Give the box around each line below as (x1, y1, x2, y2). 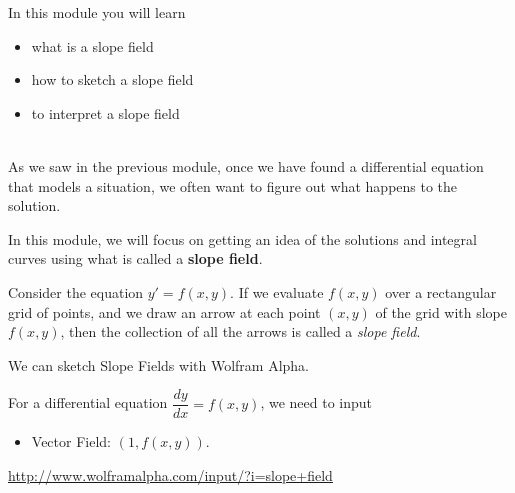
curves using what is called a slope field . (8, 248, 263, 269)
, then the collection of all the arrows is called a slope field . (60, 321, 421, 342)
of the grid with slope (375, 301, 508, 322)
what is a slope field (31, 35, 154, 56)
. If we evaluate (230, 281, 324, 302)
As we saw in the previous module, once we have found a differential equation (8, 155, 484, 176)
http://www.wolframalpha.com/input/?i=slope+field (8, 464, 333, 485)
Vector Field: (31, 431, 111, 452)
